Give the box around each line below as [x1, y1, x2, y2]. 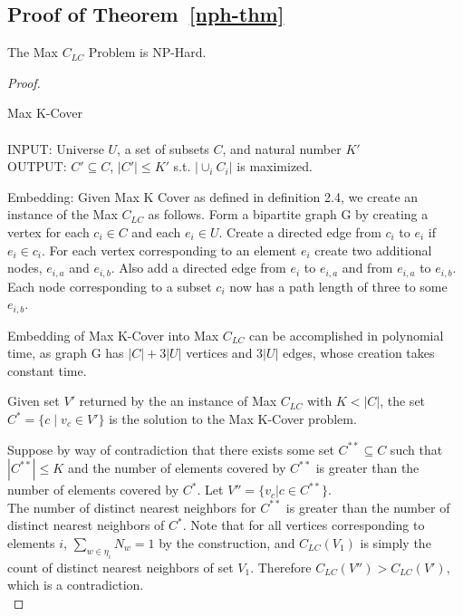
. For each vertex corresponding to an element [42, 240, 297, 259]
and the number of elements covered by [67, 458, 286, 477]
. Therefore [250, 557, 312, 576]
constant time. [7, 361, 87, 380]
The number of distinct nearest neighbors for [7, 497, 256, 516]
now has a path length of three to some [229, 276, 448, 295]
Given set [7, 391, 60, 410]
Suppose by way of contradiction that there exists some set [7, 439, 334, 458]
